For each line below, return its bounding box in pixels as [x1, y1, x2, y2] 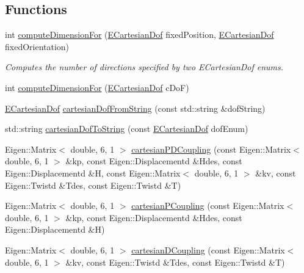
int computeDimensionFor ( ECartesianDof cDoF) [5, 81, 189, 93]
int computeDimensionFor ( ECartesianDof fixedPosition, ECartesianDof [5, 28, 274, 41]
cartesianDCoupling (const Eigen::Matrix [131, 243, 285, 256]
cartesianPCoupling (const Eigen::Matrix [131, 199, 284, 212]
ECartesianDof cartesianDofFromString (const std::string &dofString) [5, 101, 266, 114]
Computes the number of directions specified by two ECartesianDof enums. [5, 60, 284, 73]
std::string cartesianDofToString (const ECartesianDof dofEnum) [5, 122, 248, 135]
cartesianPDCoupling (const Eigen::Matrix [131, 142, 291, 155]
